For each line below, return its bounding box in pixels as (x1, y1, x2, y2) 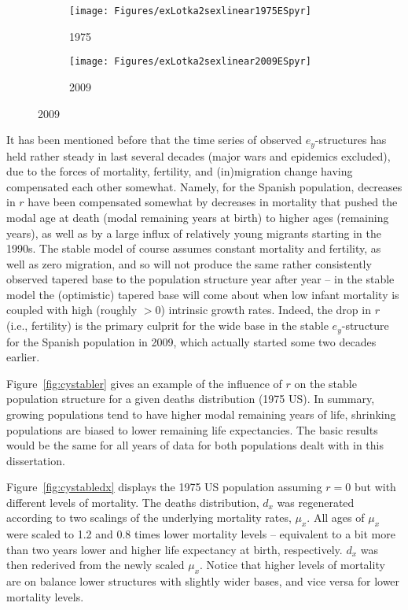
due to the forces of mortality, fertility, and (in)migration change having (6, 163, 353, 179)
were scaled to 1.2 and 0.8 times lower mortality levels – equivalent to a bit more (6, 526, 395, 542)
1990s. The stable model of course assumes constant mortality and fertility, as (6, 240, 381, 257)
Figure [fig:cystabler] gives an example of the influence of (6, 375, 282, 391)
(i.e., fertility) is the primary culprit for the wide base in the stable (6, 317, 329, 334)
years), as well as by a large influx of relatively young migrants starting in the (6, 224, 381, 241)
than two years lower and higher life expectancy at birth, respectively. (6, 541, 343, 557)
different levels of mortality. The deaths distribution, (6, 494, 259, 510)
